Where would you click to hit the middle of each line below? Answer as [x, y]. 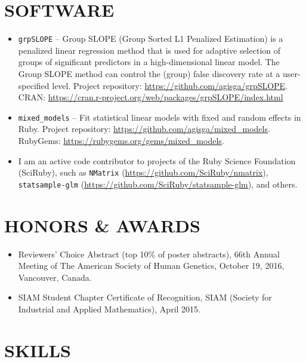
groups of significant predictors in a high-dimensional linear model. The [149, 62]
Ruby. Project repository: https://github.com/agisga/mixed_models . [144, 129]
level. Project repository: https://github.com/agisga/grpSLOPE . [170, 85]
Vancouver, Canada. [55, 277]
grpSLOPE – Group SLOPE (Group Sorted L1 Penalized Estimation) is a [151, 39]
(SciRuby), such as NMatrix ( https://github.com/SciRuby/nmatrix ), [143, 172]
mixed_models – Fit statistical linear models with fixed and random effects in [160, 117]
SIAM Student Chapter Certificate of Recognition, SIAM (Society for [145, 297]
